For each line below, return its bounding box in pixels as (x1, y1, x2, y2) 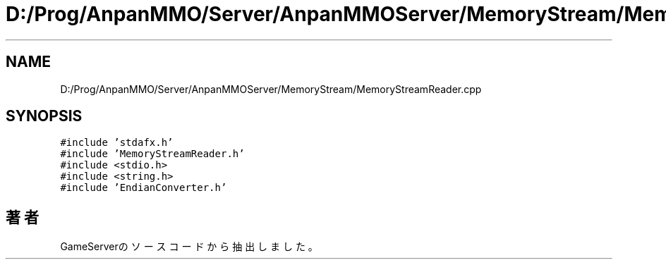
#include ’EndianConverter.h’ (60, 182, 227, 194)
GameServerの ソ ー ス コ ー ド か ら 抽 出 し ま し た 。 (60, 240, 318, 253)
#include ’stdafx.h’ (60, 137, 174, 149)
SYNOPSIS (6, 107, 83, 125)
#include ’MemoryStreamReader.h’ (60, 148, 245, 160)
